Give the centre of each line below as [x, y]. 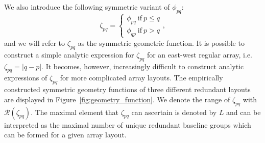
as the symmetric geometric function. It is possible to [161, 42]
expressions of [26, 78]
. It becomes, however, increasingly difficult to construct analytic [143, 66]
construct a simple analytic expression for [69, 54]
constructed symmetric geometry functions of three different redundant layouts [127, 89]
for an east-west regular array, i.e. [199, 54]
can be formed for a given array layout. [65, 135]
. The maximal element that [75, 112]
